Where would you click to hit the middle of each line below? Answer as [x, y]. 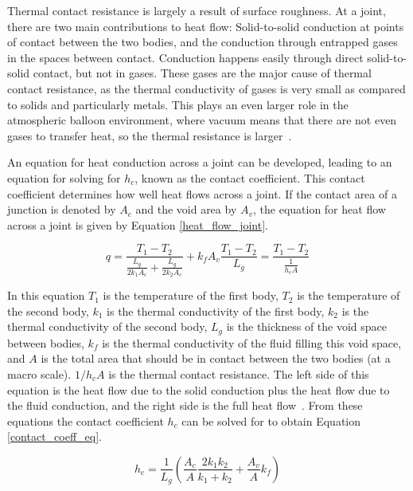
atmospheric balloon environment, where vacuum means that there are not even [202, 120]
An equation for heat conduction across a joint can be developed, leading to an [200, 162]
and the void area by [186, 209]
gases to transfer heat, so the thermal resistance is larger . [150, 135]
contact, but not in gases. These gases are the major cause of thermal [202, 73]
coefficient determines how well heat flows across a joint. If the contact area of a [202, 193]
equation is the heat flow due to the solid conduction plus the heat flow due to [199, 389]
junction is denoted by [62, 209]
